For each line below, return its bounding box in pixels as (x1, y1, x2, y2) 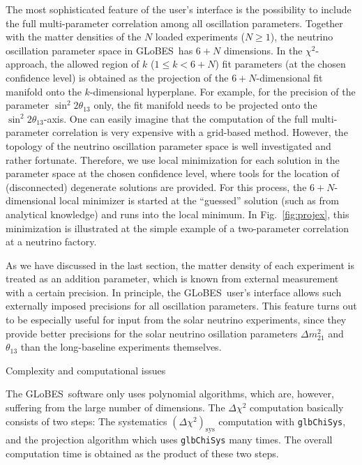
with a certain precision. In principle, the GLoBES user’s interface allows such (6, 284, 342, 299)
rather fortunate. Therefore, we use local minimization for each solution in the (6, 152, 340, 167)
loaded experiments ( (155, 29, 245, 44)
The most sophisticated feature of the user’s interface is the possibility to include (6, 2, 352, 16)
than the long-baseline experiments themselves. (20, 340, 222, 354)
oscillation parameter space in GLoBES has (6, 43, 193, 57)
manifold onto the (6, 84, 82, 98)
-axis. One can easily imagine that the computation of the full (43, 111, 308, 125)
